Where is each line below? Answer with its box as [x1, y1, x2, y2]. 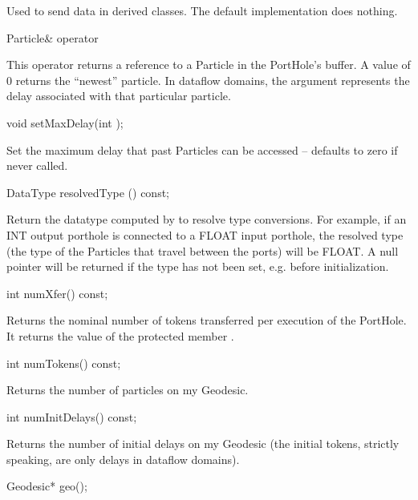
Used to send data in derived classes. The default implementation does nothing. [6, 2, 398, 18]
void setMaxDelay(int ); [6, 114, 124, 131]
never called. [6, 157, 68, 174]
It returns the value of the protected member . [6, 327, 234, 344]
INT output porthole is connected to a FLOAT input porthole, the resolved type [6, 226, 404, 243]
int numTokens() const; [6, 354, 121, 371]
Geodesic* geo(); [6, 478, 87, 494]
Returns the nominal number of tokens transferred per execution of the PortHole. [6, 312, 407, 329]
